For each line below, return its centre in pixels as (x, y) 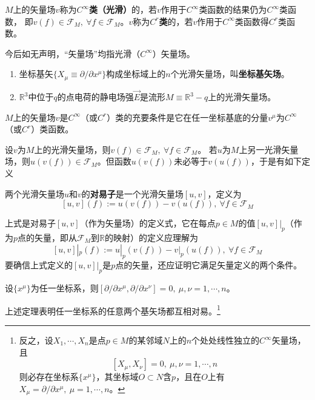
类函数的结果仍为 (233, 9)
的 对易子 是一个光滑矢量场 (132, 193)
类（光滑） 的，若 (123, 9)
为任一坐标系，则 (65, 288)
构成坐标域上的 (136, 74)
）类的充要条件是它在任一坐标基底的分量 (187, 117)
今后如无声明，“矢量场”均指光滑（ (73, 53)
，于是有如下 (276, 161)
